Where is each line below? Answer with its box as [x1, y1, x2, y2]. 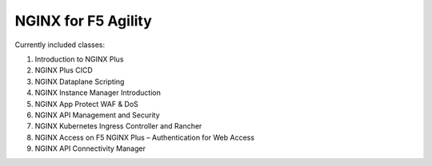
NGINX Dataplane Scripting [34, 77, 125, 86]
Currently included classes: [14, 40, 106, 49]
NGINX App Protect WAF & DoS [34, 99, 139, 109]
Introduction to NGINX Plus [34, 54, 124, 64]
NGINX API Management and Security [34, 110, 160, 120]
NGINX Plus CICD [34, 65, 94, 75]
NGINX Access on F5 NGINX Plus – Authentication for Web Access [34, 132, 255, 142]
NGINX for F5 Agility [14, 12, 152, 30]
